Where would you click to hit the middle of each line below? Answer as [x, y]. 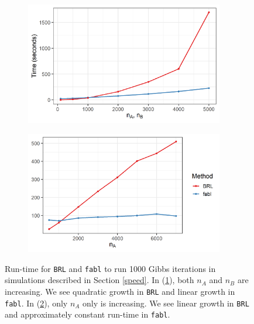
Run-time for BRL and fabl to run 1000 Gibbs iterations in [110, 268]
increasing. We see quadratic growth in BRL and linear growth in [120, 291]
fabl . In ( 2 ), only [36, 303]
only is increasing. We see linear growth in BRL [166, 303]
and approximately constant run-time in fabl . [87, 314]
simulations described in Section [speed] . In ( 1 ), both [99, 280]
